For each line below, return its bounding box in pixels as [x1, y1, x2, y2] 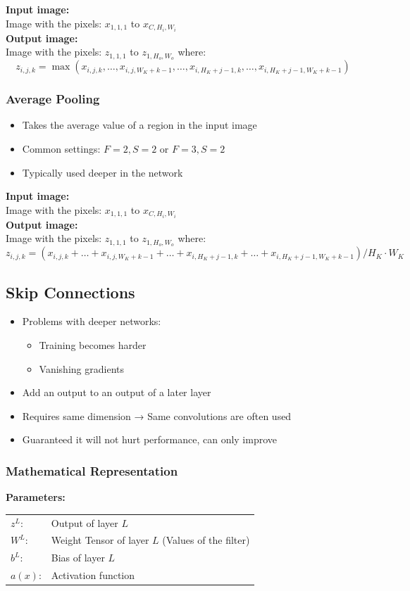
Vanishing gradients [39, 361, 124, 376]
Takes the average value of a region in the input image [22, 117, 257, 132]
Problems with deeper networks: [22, 314, 161, 329]
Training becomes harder [39, 338, 147, 352]
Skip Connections [6, 281, 135, 303]
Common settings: [22, 141, 101, 155]
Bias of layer [51, 550, 105, 565]
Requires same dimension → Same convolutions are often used [22, 408, 292, 423]
